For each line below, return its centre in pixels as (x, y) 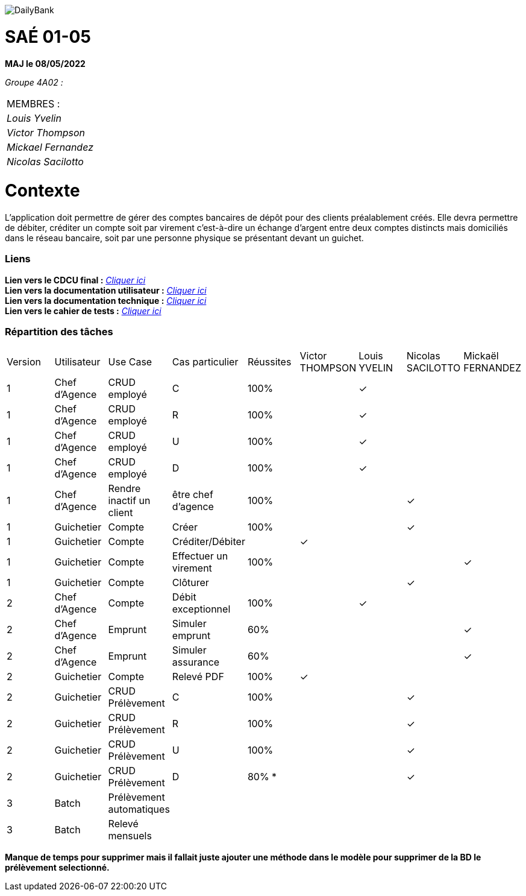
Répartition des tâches (59, 332)
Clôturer (190, 582)
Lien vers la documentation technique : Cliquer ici (106, 300)
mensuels (130, 835)
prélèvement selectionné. (57, 867)
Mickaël (481, 355)
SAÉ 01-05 (48, 36)
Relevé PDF (198, 676)
